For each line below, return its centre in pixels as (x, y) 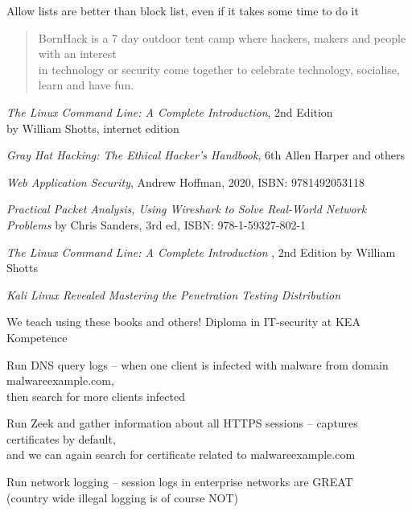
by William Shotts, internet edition (93, 128)
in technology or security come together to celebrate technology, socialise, (219, 69)
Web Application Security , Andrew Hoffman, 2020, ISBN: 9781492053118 (186, 182)
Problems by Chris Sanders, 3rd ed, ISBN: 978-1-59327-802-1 (157, 224)
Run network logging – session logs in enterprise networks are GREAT (180, 482)
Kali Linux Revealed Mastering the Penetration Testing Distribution (174, 294)
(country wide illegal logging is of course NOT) (123, 497)
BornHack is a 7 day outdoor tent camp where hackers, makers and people (222, 37)
